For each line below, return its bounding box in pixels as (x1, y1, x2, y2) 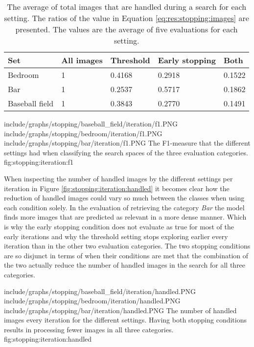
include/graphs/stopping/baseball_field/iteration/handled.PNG (4, 286, 196, 296)
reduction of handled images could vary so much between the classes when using (4, 193, 245, 203)
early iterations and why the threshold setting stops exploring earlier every (4, 231, 228, 241)
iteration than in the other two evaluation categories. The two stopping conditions (4, 241, 251, 251)
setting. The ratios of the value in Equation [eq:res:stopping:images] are (4, 12, 249, 24)
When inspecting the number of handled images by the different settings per (4, 173, 233, 183)
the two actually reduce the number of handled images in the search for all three (4, 260, 246, 270)
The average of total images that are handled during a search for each (7, 1, 247, 12)
